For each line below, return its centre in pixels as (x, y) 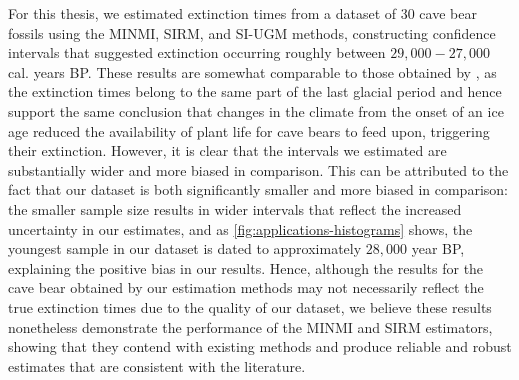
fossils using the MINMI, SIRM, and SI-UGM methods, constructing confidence (252, 32)
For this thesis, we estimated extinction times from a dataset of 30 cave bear (242, 13)
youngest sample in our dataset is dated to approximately (185, 248)
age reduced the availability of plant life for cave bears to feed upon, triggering (249, 130)
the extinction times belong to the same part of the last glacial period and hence (255, 91)
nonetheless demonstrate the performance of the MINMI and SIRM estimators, (250, 326)
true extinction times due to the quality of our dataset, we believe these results (250, 306)
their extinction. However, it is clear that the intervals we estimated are (227, 150)
